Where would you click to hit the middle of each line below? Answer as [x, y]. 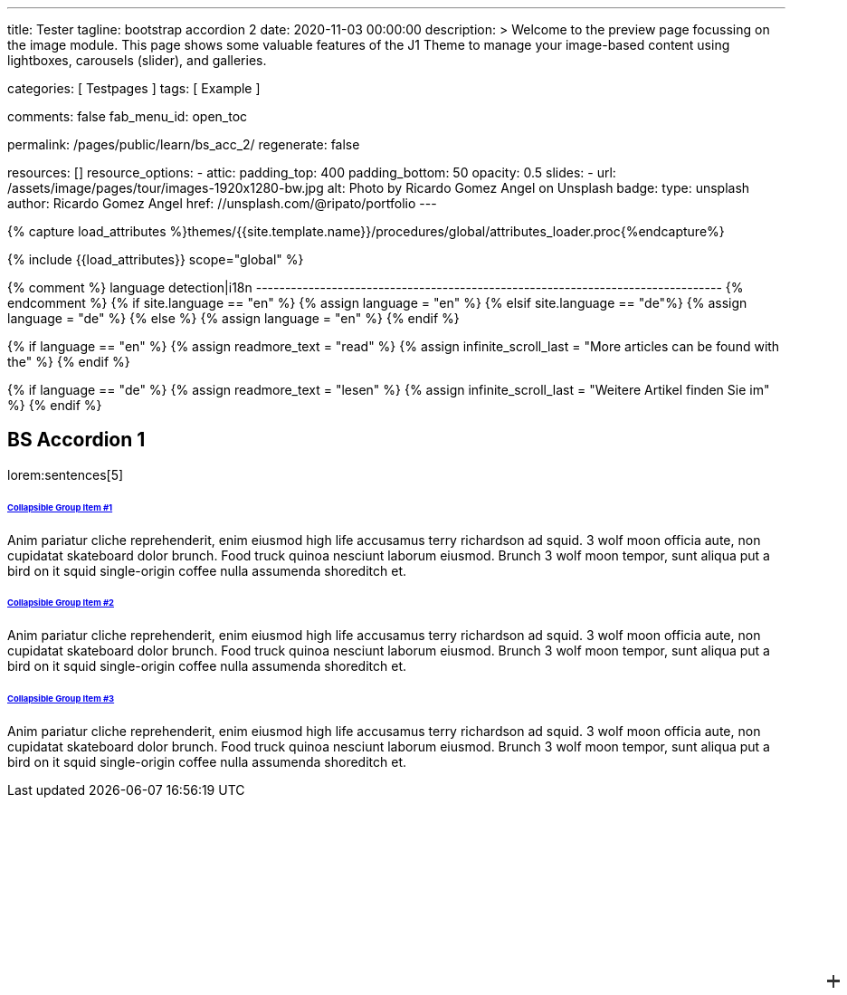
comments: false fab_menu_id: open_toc [128, 116]
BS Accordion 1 [76, 440]
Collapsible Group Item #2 [61, 603]
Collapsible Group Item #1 [60, 507]
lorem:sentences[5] [66, 474]
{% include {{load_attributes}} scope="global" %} [156, 259]
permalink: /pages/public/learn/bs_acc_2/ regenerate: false [184, 144]
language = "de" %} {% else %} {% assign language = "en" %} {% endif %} [233, 318]
